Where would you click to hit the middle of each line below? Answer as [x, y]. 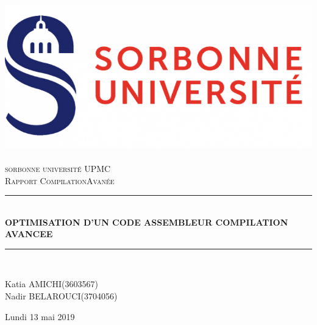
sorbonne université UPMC [58, 168]
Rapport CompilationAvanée [60, 180]
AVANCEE [29, 234]
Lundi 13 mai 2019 [40, 316]
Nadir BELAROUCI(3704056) [61, 296]
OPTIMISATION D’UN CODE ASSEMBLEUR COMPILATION [147, 222]
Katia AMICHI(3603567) [52, 284]
